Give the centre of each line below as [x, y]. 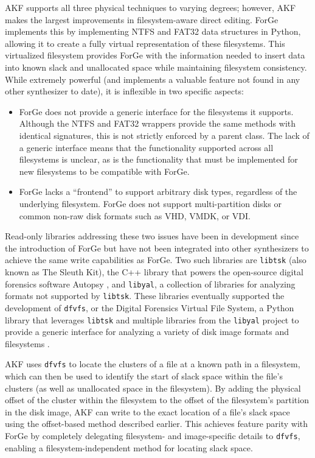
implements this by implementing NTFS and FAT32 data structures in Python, [153, 31]
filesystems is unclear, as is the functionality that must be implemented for [158, 159]
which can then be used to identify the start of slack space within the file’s [144, 376]
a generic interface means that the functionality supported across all [146, 147]
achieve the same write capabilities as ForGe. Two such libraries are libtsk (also [156, 260]
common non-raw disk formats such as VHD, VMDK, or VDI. [135, 215]
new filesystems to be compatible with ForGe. [104, 171]
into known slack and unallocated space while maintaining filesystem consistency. [156, 67]
